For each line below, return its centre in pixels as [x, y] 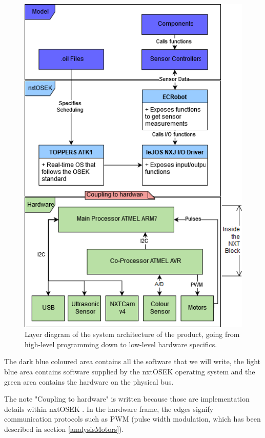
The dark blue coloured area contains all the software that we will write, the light [132, 361]
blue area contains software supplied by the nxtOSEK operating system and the [130, 371]
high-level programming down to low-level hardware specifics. [121, 344]
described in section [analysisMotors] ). [64, 429]
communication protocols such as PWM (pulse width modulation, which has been [132, 419]
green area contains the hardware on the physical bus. [89, 381]
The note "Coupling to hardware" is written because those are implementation [127, 399]
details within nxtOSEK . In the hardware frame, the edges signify [109, 409]
